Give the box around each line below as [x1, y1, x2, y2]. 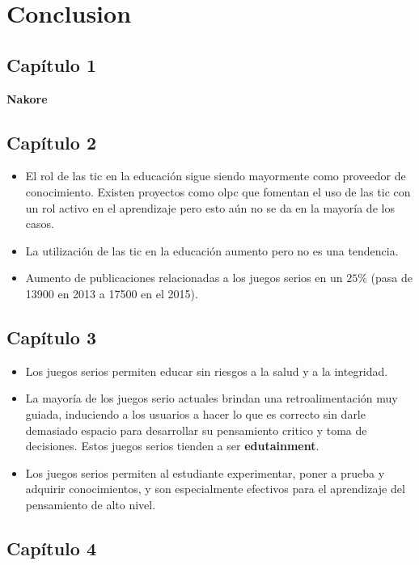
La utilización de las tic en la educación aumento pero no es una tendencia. [25, 242, 399, 259]
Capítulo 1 [6, 52, 97, 77]
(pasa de [370, 269, 413, 286]
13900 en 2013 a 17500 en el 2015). [25, 285, 198, 301]
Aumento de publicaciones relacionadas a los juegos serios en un [25, 269, 343, 286]
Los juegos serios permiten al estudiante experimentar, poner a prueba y [25, 464, 385, 481]
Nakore [6, 90, 48, 107]
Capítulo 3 [6, 324, 97, 349]
